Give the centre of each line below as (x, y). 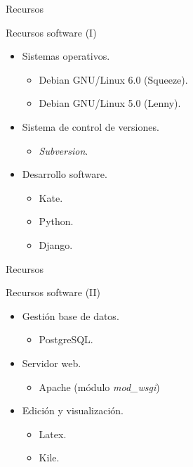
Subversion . (64, 150)
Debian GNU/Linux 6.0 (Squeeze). (113, 79)
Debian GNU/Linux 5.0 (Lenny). (110, 103)
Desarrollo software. (65, 174)
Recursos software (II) (53, 292)
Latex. (53, 434)
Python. (56, 221)
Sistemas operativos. (66, 56)
